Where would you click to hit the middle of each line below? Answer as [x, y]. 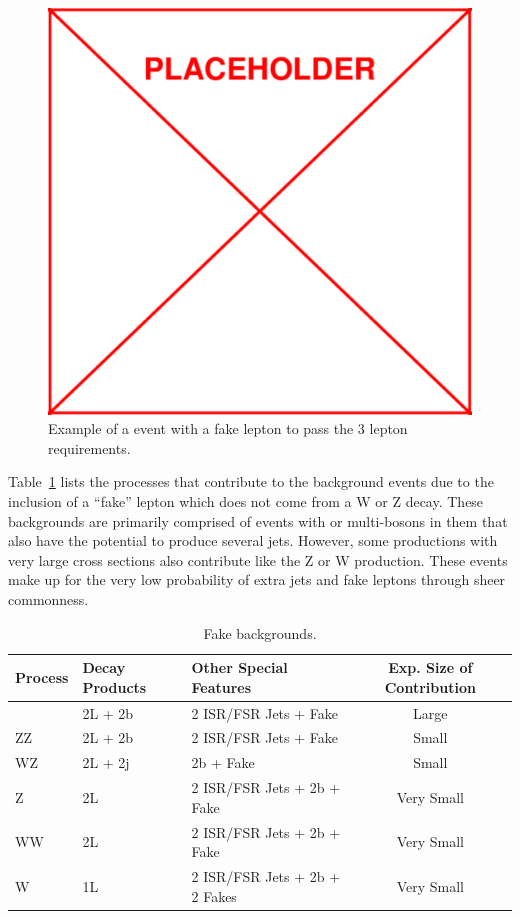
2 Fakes [214, 895]
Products [114, 686]
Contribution [430, 686]
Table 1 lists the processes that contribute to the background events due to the [251, 481]
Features [221, 686]
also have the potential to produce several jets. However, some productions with [253, 540]
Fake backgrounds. [260, 632]
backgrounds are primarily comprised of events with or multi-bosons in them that [258, 520]
